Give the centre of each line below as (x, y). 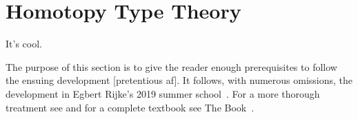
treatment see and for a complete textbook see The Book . (130, 107)
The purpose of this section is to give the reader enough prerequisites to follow (171, 66)
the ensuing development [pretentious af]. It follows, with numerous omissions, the (179, 80)
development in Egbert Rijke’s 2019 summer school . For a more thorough (163, 93)
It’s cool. (24, 44)
